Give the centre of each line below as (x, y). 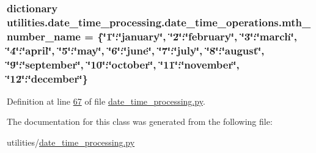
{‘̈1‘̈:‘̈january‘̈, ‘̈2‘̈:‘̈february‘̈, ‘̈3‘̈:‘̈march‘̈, (197, 36)
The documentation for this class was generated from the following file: (140, 121)
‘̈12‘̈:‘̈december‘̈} (47, 78)
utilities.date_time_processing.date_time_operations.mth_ (159, 22)
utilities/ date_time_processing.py (71, 142)
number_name (44, 36)
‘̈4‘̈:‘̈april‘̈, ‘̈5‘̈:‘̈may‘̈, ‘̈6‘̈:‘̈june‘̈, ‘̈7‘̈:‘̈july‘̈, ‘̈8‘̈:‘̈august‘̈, (136, 50)
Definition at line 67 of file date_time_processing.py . (106, 101)
